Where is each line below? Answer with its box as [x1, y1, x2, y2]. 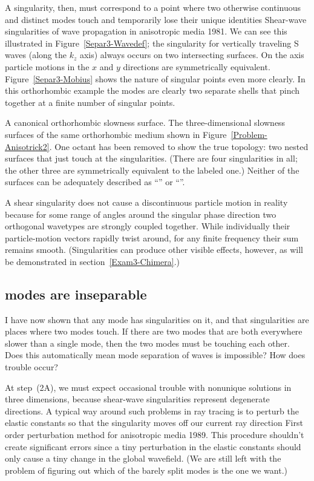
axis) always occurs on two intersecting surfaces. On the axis [79, 48, 304, 61]
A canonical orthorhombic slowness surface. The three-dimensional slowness [5, 116, 286, 129]
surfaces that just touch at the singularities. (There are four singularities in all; [5, 152, 298, 165]
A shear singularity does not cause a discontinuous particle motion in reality [5, 195, 288, 208]
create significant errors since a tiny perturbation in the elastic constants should [5, 440, 301, 453]
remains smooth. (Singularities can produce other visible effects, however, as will [5, 243, 303, 256]
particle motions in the [5, 60, 90, 73]
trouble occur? [5, 361, 58, 373]
